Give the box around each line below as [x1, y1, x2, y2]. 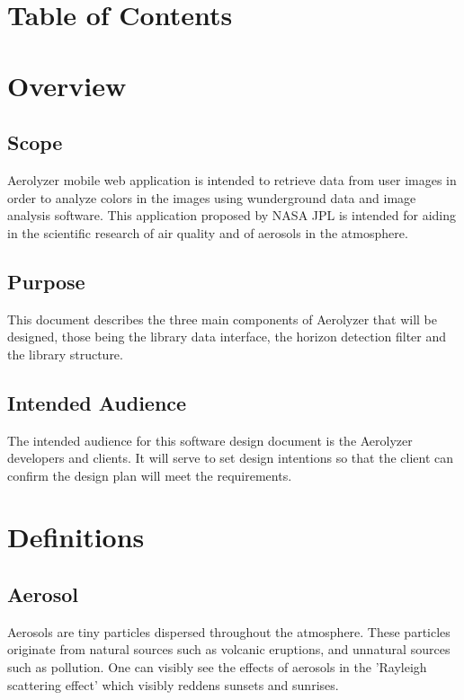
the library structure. [7, 344, 123, 363]
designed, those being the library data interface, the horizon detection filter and [7, 327, 447, 346]
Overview [7, 66, 127, 103]
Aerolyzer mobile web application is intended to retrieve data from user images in [7, 170, 457, 189]
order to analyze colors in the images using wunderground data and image [7, 188, 416, 207]
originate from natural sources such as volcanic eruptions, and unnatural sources [7, 640, 451, 659]
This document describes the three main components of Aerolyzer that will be [7, 309, 437, 328]
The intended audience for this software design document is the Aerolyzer [7, 430, 413, 449]
